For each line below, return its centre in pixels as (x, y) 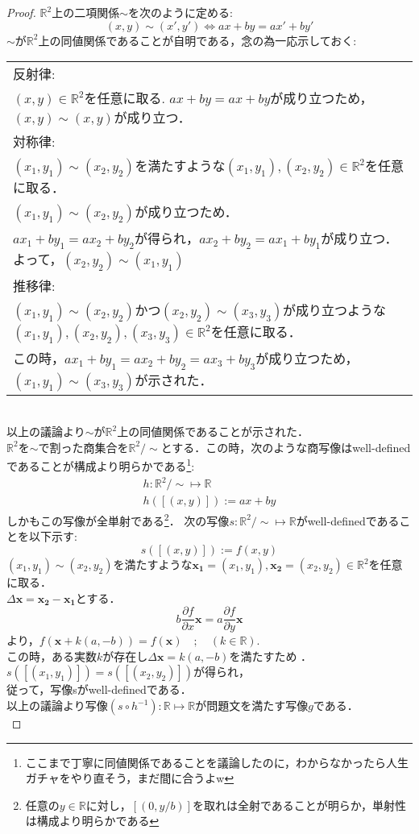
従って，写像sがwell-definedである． (99, 689)
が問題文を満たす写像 (252, 705)
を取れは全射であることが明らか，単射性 (299, 805)
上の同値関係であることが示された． (213, 432)
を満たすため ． (271, 656)
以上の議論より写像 (57, 705)
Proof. (21, 12)
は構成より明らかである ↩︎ (92, 821)
